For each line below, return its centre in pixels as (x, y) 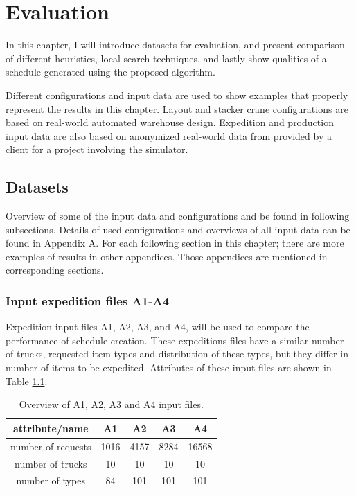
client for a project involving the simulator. (97, 149)
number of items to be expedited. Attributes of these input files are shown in (169, 367)
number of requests (51, 446)
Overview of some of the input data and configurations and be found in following (178, 216)
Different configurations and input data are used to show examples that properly (177, 95)
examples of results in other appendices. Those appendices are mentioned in (167, 256)
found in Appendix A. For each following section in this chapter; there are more (175, 243)
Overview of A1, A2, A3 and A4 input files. (111, 404)
